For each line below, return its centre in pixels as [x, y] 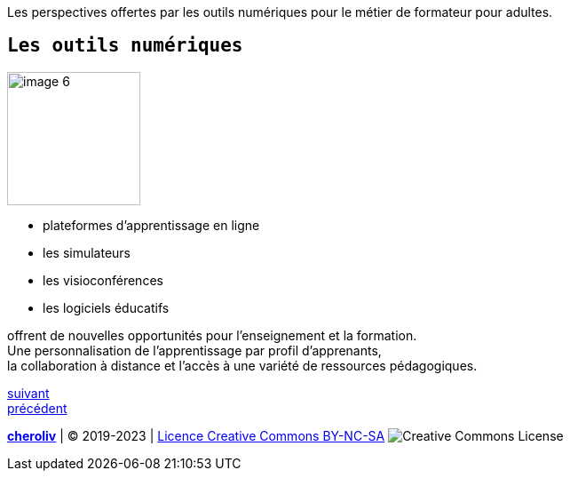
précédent [37, 408]
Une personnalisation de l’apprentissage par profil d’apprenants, [194, 350]
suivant [28, 393]
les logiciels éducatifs [106, 307]
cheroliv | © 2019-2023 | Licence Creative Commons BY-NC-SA [196, 435]
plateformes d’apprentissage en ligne [151, 225]
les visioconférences [103, 280]
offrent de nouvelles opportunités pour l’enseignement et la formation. [212, 335]
